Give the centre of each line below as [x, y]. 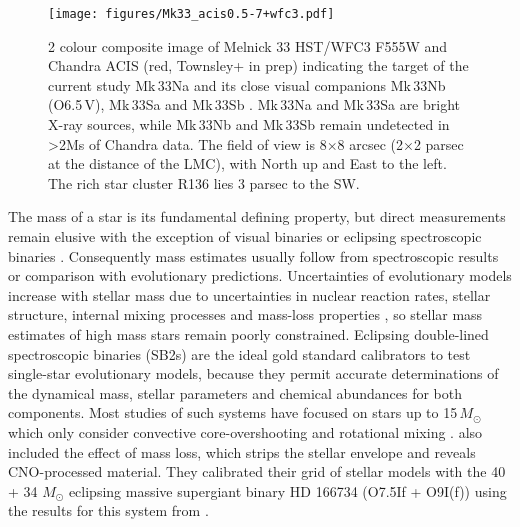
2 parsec [438, 143]
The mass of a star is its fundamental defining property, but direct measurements [257, 216]
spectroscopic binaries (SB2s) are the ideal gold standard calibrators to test [239, 353]
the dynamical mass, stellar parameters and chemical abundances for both [235, 392]
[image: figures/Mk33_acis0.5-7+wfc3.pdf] [191, 14]
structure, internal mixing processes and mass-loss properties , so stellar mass [245, 314]
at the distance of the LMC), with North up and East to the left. [247, 163]
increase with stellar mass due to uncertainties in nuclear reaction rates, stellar [249, 294]
